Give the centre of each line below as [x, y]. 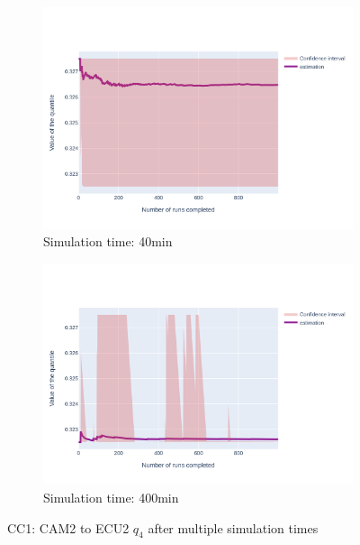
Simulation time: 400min [111, 497]
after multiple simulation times [233, 527]
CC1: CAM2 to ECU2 [68, 527]
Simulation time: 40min [108, 241]
